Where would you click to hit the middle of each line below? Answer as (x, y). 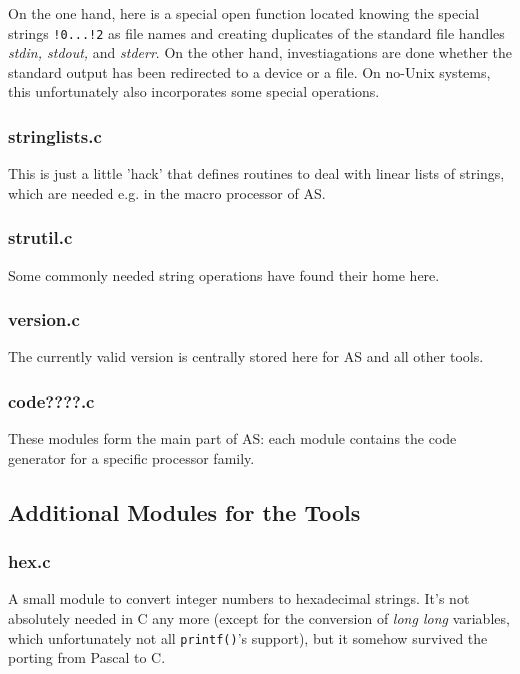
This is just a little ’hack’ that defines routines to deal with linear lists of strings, (256, 173)
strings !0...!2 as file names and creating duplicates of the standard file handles (256, 32)
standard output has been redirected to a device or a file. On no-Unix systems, (249, 71)
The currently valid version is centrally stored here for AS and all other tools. (246, 356)
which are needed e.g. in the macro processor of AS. (167, 192)
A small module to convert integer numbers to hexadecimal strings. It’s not (239, 598)
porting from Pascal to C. (87, 657)
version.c (44, 319)
